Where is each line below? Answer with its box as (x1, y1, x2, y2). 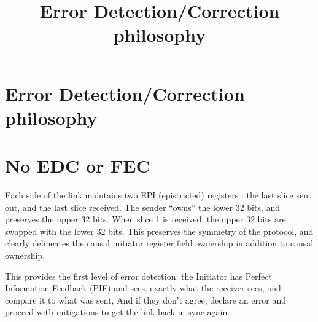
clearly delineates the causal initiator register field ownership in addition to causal (5, 237, 314, 249)
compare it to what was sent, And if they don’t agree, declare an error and (5, 293, 287, 306)
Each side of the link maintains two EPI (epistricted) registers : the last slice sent (5, 189, 312, 202)
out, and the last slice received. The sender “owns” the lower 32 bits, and (5, 200, 281, 213)
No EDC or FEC (5, 153, 150, 178)
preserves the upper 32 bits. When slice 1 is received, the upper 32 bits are (5, 213, 286, 226)
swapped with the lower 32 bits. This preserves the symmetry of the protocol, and (5, 224, 314, 237)
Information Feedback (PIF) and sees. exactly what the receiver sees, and (5, 281, 281, 294)
